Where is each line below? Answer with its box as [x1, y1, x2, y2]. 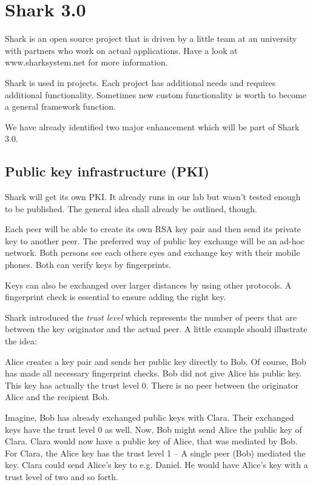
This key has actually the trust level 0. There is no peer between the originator [5, 378, 299, 391]
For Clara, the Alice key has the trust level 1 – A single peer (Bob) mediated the [5, 446, 306, 459]
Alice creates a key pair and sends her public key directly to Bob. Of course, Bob [5, 355, 306, 367]
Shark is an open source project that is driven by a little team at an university [5, 32, 297, 45]
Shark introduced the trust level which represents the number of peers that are [5, 310, 297, 323]
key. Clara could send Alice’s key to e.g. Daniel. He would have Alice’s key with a [5, 458, 308, 471]
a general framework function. [5, 100, 116, 113]
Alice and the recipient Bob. [5, 390, 110, 403]
